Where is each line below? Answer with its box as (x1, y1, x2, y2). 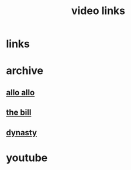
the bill (6, 108, 32, 118)
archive (6, 64, 44, 78)
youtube (6, 151, 48, 164)
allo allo (6, 87, 35, 98)
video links (71, 4, 126, 18)
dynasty (6, 128, 37, 138)
